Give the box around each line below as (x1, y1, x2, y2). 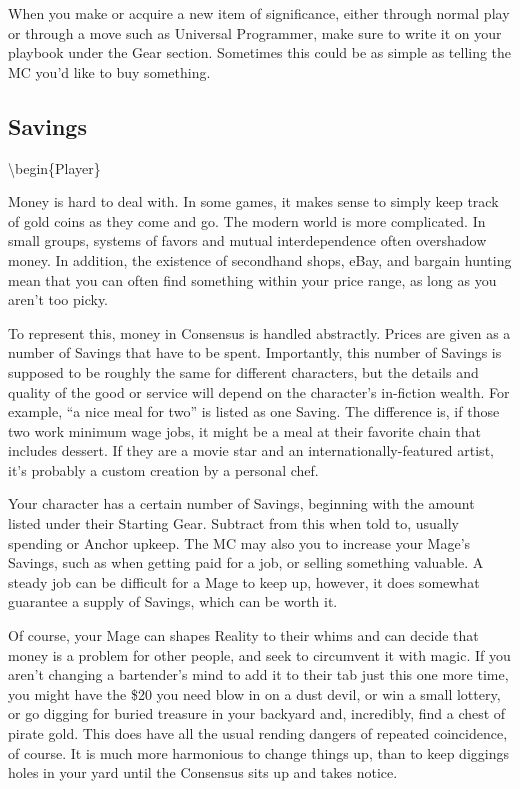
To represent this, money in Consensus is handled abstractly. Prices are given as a (8, 322, 511, 343)
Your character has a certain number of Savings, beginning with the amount (8, 493, 475, 514)
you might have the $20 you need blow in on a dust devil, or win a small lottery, (8, 683, 501, 704)
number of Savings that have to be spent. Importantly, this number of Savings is (8, 342, 502, 363)
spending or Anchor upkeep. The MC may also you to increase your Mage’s (8, 532, 471, 553)
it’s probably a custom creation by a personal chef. (8, 459, 319, 480)
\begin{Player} (8, 157, 101, 178)
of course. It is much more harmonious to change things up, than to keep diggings (8, 742, 509, 763)
